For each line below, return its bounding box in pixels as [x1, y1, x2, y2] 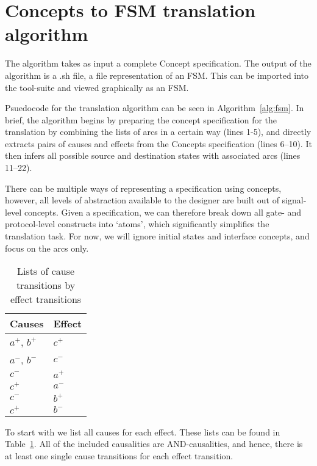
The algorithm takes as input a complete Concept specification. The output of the [5, 57, 312, 70]
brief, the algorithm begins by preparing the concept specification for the [5, 113, 277, 126]
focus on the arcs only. [5, 241, 89, 254]
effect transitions [10, 292, 82, 307]
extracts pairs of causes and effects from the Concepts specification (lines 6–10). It [5, 137, 312, 150]
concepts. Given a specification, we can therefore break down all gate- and [24, 205, 302, 218]
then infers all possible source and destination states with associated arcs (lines [5, 149, 301, 162]
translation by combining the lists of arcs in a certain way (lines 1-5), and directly [5, 125, 312, 138]
